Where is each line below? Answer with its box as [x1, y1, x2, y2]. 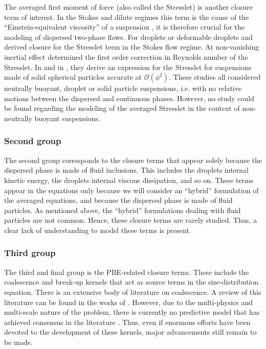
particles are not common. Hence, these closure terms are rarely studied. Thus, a [4, 215, 257, 225]
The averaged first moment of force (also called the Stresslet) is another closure [4, 2, 253, 12]
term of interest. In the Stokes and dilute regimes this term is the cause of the [4, 11, 249, 22]
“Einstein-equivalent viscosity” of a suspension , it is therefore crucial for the [4, 21, 245, 32]
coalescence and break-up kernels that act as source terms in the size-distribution [4, 276, 259, 287]
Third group [4, 246, 56, 259]
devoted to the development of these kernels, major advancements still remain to [4, 327, 257, 337]
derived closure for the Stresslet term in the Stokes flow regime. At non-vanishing [4, 41, 259, 52]
